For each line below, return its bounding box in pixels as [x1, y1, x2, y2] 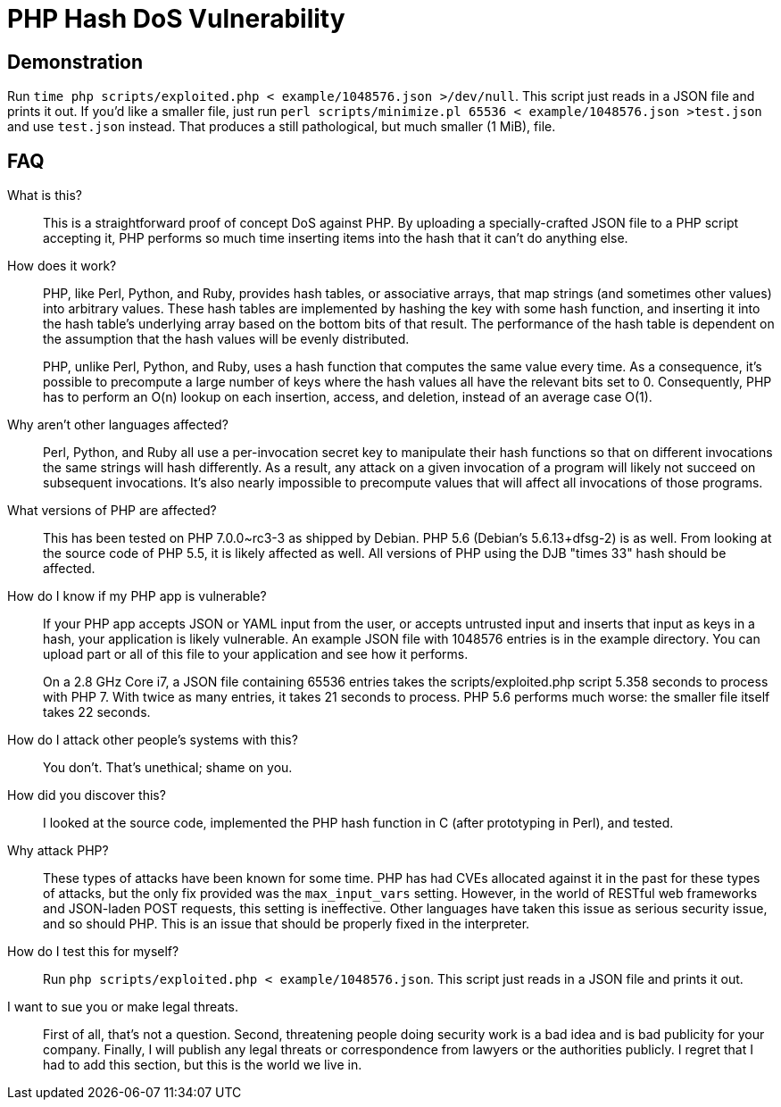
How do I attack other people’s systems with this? [7, 732, 298, 748]
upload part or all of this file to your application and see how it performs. [43, 646, 469, 662]
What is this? [7, 187, 82, 204]
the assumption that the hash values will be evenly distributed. [43, 331, 410, 347]
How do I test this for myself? [7, 944, 179, 960]
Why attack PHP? [7, 843, 109, 859]
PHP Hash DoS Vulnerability [7, 4, 345, 34]
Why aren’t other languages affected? [7, 417, 228, 433]
